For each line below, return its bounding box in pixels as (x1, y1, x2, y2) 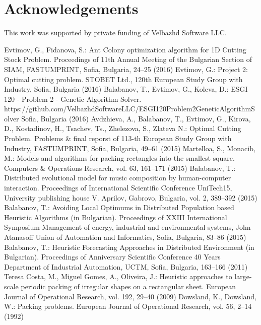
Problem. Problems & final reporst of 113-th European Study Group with (4, 133, 232, 144)
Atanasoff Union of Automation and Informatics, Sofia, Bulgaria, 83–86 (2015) (4, 232, 246, 242)
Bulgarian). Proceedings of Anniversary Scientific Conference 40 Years (4, 251, 221, 262)
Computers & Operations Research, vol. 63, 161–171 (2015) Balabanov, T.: (4, 162, 236, 173)
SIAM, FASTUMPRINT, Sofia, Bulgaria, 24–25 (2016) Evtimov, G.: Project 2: (4, 63, 248, 74)
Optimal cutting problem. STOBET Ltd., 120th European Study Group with (4, 74, 243, 84)
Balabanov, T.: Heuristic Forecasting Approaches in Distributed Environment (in (4, 241, 254, 252)
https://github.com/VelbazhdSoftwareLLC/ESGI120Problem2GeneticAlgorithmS (4, 103, 255, 114)
